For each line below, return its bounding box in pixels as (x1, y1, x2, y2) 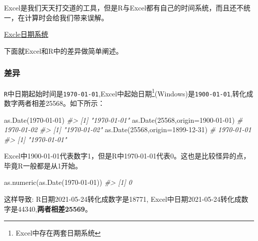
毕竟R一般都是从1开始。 (4, 160, 82, 170)
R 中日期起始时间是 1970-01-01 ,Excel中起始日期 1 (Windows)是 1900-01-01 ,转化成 (4, 86, 254, 98)
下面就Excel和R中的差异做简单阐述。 (4, 45, 123, 56)
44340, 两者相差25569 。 (17, 203, 92, 214)
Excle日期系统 (4, 29, 49, 39)
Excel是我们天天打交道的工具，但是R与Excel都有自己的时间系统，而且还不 (4, 2, 244, 12)
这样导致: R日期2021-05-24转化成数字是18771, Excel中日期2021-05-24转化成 (4, 194, 242, 204)
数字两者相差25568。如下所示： (4, 97, 105, 108)
